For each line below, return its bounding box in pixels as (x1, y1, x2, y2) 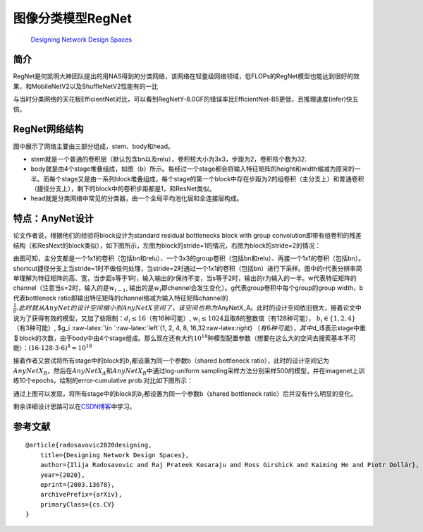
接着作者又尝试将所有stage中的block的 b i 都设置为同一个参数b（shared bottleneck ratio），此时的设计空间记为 (13, 356, 329, 367)
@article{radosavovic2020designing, (25, 441, 152, 449)
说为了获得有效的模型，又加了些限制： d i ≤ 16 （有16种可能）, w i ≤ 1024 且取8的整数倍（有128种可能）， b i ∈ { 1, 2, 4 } (13, 314, 356, 324)
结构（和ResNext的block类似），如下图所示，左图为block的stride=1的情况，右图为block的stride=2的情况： (13, 241, 321, 250)
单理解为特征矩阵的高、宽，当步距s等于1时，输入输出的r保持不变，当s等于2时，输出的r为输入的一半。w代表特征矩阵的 (13, 274, 357, 282)
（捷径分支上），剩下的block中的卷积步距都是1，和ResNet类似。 (30, 184, 216, 193)
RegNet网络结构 (13, 123, 84, 135)
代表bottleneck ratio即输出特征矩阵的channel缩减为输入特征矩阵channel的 (13, 294, 228, 302)
